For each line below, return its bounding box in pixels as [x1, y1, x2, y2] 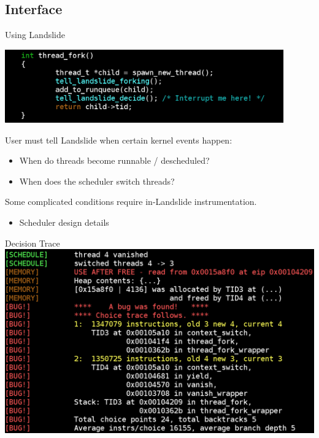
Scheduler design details [19, 215, 109, 228]
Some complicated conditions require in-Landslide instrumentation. [5, 195, 257, 208]
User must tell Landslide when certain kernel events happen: [5, 133, 233, 146]
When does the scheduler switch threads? [19, 174, 175, 187]
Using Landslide [5, 28, 65, 41]
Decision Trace [5, 236, 60, 249]
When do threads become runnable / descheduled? [19, 154, 210, 167]
